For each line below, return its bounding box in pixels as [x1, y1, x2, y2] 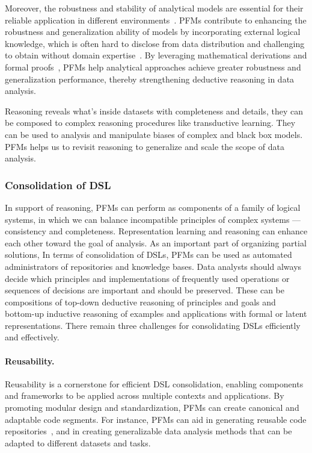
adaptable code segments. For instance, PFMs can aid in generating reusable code [5, 413, 307, 425]
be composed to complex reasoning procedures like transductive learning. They [5, 116, 296, 129]
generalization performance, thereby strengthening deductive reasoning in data [5, 72, 295, 85]
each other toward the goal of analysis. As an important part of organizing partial [5, 236, 307, 249]
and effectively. [5, 331, 60, 343]
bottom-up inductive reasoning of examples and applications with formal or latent [5, 307, 307, 320]
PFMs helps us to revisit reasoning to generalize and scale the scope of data [5, 140, 284, 152]
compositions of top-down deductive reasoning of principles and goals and [5, 295, 276, 308]
